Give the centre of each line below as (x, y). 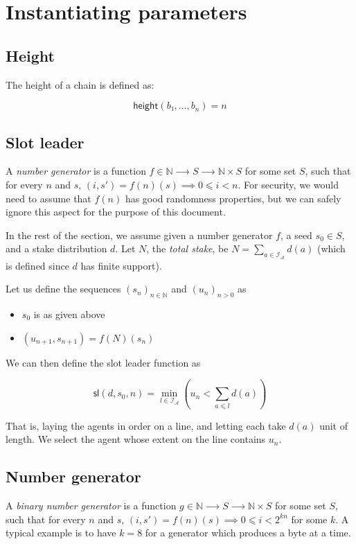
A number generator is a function (76, 171)
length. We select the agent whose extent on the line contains (136, 439)
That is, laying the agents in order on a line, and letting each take (146, 425)
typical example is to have (61, 533)
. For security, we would (288, 184)
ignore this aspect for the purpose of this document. (116, 212)
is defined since (37, 265)
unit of (334, 425)
